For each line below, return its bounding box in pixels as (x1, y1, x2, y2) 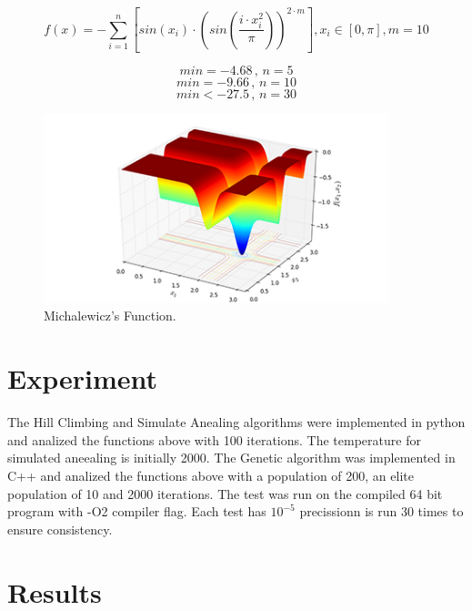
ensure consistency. (7, 519, 113, 538)
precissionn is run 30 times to (299, 502, 464, 521)
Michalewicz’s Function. (44, 306, 176, 325)
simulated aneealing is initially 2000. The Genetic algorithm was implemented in (7, 448, 456, 467)
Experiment (7, 360, 158, 397)
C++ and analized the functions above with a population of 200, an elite (7, 465, 414, 484)
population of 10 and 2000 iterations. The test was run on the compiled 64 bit (7, 484, 443, 503)
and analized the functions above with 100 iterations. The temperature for (7, 430, 421, 449)
